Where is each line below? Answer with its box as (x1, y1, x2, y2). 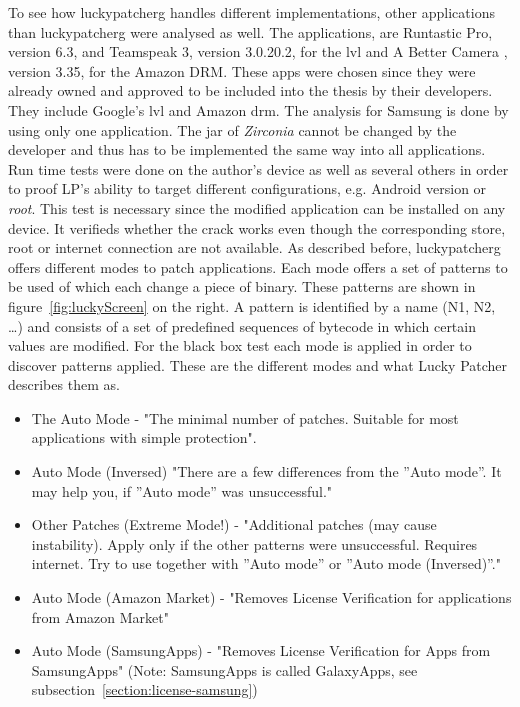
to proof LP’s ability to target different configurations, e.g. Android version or (8, 178, 487, 199)
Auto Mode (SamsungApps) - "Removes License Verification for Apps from (31, 640, 491, 661)
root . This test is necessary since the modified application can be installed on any (8, 197, 506, 218)
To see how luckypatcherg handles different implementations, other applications (8, 2, 495, 22)
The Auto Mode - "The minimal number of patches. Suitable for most (31, 407, 459, 428)
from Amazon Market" (31, 606, 169, 627)
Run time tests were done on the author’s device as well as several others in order (8, 158, 509, 179)
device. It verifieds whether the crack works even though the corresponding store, (8, 217, 506, 238)
